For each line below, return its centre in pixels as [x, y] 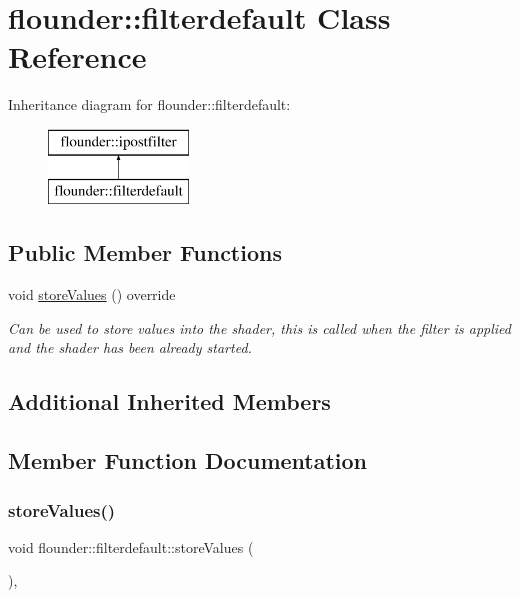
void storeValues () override [92, 294]
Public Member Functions [145, 252]
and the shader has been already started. [130, 347]
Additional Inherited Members [169, 401]
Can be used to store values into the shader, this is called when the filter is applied [259, 327]
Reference [77, 56]
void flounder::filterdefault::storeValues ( [131, 546]
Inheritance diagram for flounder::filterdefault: [149, 104]
